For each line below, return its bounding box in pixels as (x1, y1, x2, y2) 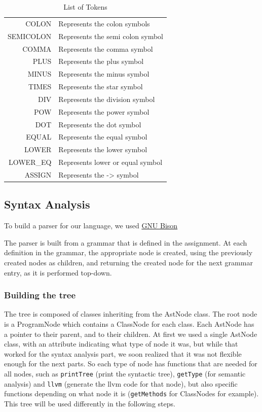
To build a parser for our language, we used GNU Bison (4, 220, 178, 231)
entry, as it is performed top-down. (4, 267, 112, 278)
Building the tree (4, 289, 76, 301)
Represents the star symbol (58, 81, 143, 92)
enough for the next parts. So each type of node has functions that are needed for (4, 358, 257, 369)
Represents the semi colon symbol (58, 30, 163, 41)
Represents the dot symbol (58, 119, 141, 129)
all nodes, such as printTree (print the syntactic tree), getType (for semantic (4, 368, 246, 379)
